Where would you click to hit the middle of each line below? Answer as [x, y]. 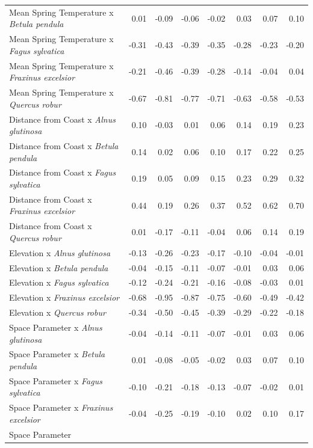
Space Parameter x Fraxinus [61, 407]
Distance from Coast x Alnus [62, 119]
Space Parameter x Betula [57, 354]
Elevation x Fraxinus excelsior [64, 297]
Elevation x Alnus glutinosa [60, 252]
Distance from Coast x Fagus [63, 172]
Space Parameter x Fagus [56, 380]
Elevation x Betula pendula [59, 267]
